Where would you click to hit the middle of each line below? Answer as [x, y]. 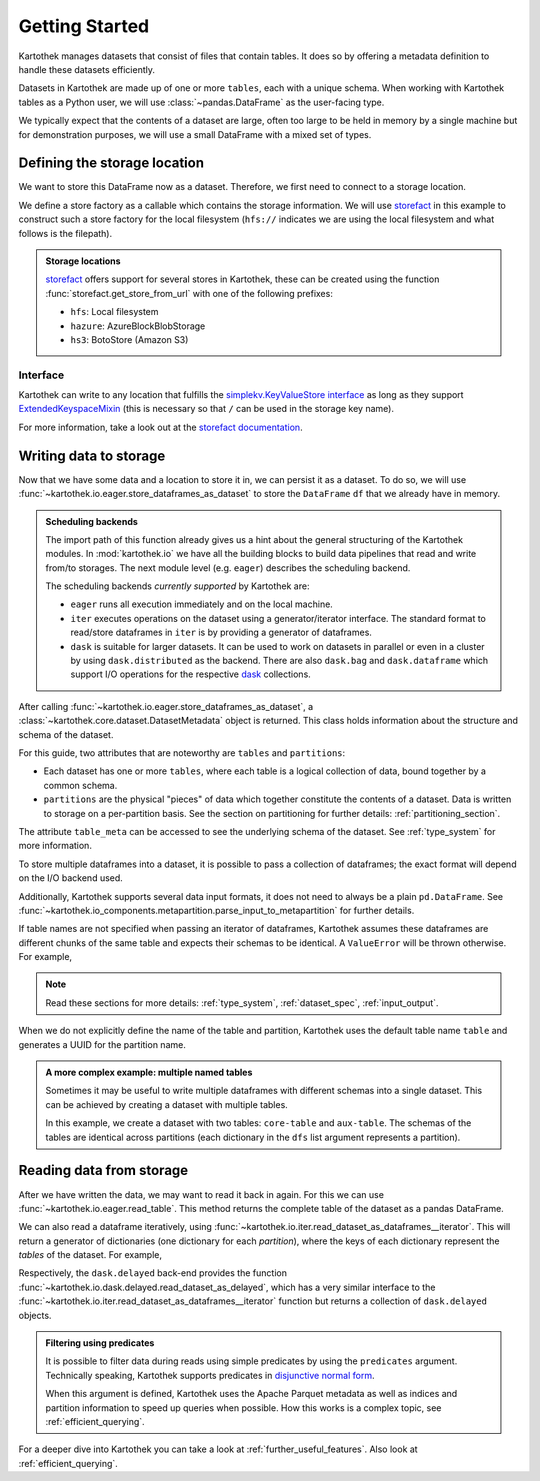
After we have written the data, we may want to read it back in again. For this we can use [201, 1194]
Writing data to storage [92, 455]
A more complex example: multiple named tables [149, 1072]
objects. [35, 1315]
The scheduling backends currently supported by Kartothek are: [177, 586]
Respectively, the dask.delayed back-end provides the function [152, 1273]
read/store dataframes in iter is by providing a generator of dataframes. [221, 632]
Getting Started [84, 26]
